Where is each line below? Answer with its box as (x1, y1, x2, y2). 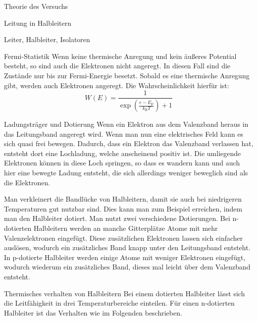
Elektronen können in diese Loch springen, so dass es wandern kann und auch (4, 158, 240, 168)
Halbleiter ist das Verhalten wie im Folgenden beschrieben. (4, 307, 182, 318)
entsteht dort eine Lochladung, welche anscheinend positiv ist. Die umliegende (4, 148, 241, 158)
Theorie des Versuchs (4, 1, 68, 11)
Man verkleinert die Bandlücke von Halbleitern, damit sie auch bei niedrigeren (4, 194, 242, 204)
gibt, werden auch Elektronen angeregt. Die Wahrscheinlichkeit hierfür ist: (4, 80, 229, 90)
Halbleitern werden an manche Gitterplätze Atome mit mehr (33, 223, 218, 233)
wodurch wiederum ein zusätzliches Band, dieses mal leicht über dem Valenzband (4, 262, 251, 272)
